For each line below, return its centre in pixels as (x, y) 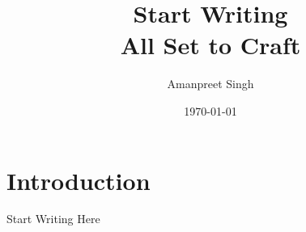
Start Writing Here (53, 219)
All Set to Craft (210, 45)
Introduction (79, 180)
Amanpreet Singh (210, 84)
